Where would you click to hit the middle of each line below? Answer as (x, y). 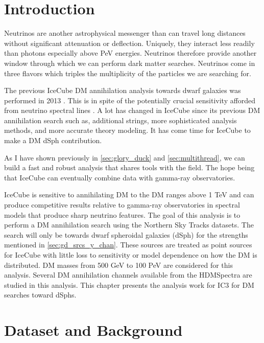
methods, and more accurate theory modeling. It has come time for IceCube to (127, 130)
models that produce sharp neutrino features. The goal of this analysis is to (122, 214)
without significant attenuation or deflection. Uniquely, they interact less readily (129, 43)
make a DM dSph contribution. (53, 140)
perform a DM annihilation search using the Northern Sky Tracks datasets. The (129, 225)
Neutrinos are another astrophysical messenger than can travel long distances (125, 33)
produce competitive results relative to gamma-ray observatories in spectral (122, 205)
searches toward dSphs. (40, 295)
